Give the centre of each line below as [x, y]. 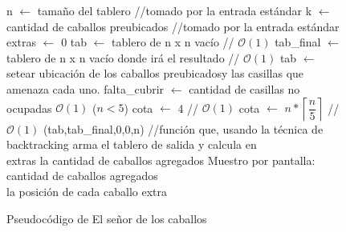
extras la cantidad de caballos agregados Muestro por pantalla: [161, 160]
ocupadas [29, 108]
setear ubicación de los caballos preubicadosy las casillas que [155, 73]
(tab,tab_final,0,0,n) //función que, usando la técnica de [183, 128]
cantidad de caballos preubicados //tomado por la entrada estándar [173, 26]
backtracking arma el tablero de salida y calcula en [132, 144]
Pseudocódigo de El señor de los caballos [107, 218]
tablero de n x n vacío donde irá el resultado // [123, 57]
